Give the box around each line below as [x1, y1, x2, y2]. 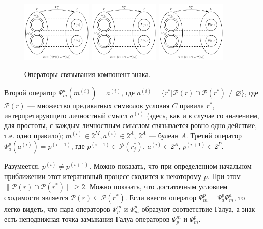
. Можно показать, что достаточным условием [85, 181, 228, 191]
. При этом [207, 171, 241, 182]
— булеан [148, 130, 179, 140]
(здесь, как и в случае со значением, [147, 110, 259, 120]
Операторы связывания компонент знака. [24, 69, 151, 80]
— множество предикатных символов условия [27, 100, 170, 111]
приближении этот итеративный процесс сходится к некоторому [4, 171, 202, 182]
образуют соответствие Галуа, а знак [141, 203, 255, 214]
